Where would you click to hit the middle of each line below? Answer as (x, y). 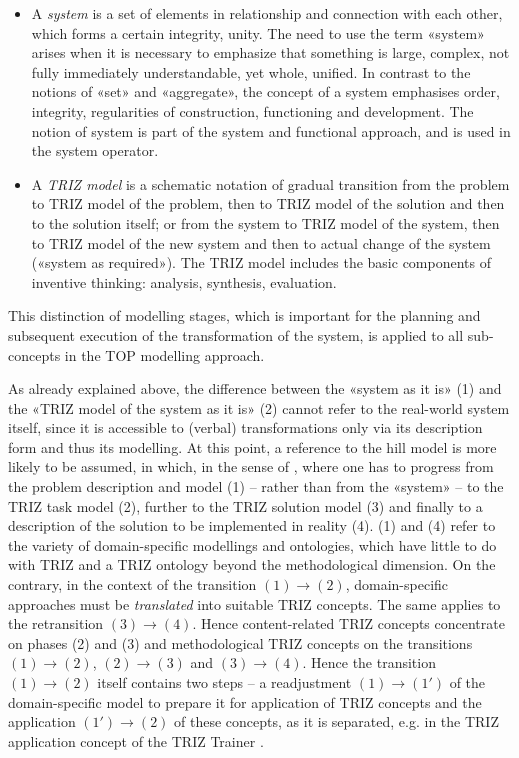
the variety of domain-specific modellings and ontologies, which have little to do (252, 544)
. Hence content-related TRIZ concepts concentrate (348, 623)
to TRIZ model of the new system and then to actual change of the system (261, 242)
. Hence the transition (369, 662)
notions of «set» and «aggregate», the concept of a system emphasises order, (265, 91)
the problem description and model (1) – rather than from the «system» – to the (256, 486)
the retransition (56, 623)
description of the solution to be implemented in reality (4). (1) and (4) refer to (252, 525)
